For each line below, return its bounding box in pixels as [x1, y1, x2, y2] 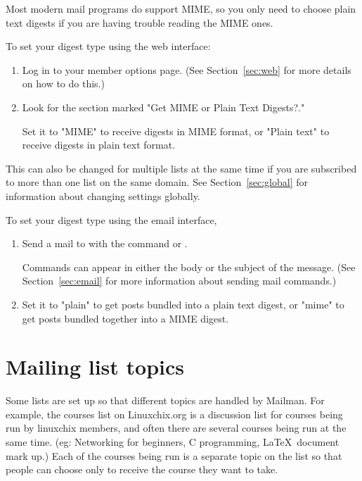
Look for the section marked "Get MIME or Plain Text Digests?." [22, 99, 305, 114]
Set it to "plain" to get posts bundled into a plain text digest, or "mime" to [22, 296, 344, 311]
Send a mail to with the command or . [22, 236, 188, 251]
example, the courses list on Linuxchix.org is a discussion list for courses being [6, 406, 343, 421]
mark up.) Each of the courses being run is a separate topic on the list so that [6, 448, 342, 463]
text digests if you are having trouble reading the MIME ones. [6, 15, 273, 30]
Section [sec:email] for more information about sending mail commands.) [22, 273, 337, 288]
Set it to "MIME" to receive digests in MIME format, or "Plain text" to [22, 123, 330, 138]
